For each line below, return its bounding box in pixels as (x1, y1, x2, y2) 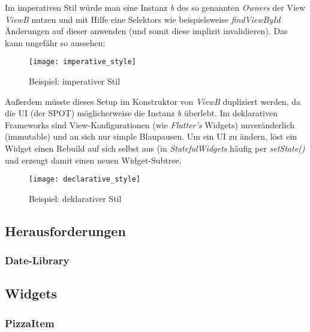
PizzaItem (5, 315, 55, 330)
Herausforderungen (5, 221, 126, 240)
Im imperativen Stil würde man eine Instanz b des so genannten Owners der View (5, 1, 306, 13)
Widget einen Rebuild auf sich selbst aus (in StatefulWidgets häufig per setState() (5, 142, 305, 154)
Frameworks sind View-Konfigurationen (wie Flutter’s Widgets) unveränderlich (5, 118, 295, 131)
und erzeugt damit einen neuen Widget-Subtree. (5, 153, 182, 166)
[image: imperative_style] (29, 58, 136, 67)
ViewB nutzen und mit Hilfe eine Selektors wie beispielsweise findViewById (5, 13, 281, 25)
